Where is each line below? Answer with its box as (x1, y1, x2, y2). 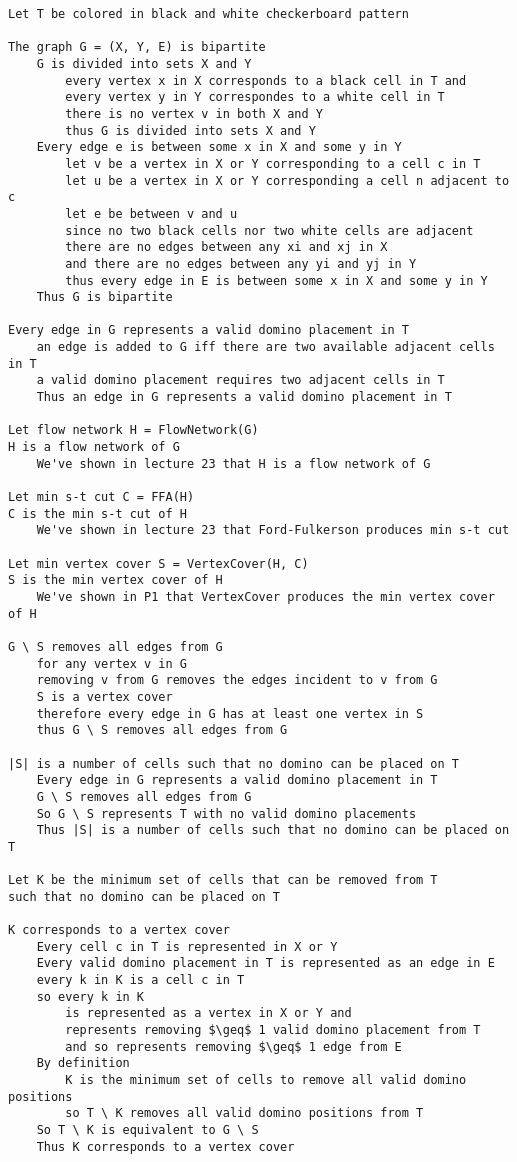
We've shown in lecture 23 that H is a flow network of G (36, 456, 431, 471)
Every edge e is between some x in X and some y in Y (36, 140, 402, 155)
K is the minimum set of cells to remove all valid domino (65, 1073, 467, 1087)
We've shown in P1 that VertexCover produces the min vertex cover (36, 589, 495, 604)
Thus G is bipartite (36, 290, 173, 305)
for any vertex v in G (36, 656, 187, 671)
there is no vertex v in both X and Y (65, 106, 323, 121)
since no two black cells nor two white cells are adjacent (65, 223, 474, 238)
